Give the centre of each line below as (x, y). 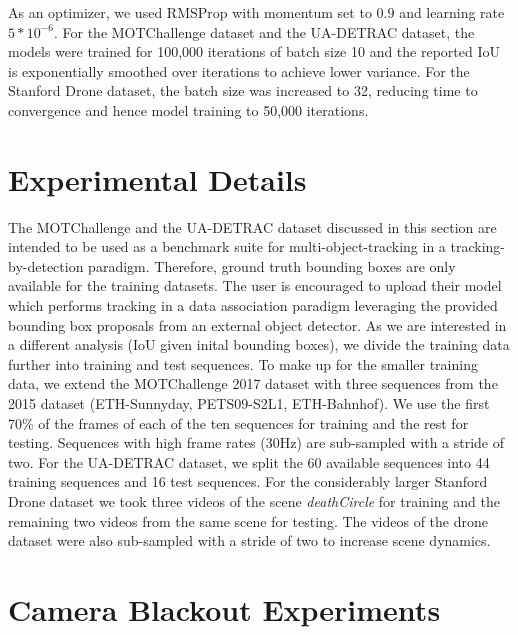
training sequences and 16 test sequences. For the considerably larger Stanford (248, 481)
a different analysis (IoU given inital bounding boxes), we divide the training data (259, 344)
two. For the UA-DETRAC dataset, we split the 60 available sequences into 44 (249, 461)
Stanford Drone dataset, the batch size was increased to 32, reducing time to (243, 90)
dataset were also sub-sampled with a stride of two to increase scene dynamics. (249, 540)
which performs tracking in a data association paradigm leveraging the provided (253, 305)
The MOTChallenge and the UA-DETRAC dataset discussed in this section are (252, 226)
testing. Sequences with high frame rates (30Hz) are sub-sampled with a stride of (256, 442)
